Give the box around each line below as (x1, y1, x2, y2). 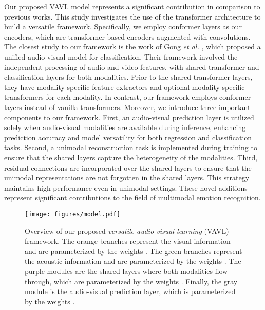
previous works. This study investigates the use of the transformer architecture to (4, 11, 261, 22)
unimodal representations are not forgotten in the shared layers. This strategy (4, 172, 250, 183)
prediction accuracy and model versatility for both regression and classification (4, 132, 252, 142)
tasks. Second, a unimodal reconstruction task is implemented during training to (4, 142, 257, 153)
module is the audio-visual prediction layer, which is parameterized (25, 286, 236, 297)
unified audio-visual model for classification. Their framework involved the (4, 51, 238, 62)
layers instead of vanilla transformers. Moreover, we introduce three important (4, 101, 251, 112)
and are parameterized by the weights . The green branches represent (25, 245, 242, 256)
